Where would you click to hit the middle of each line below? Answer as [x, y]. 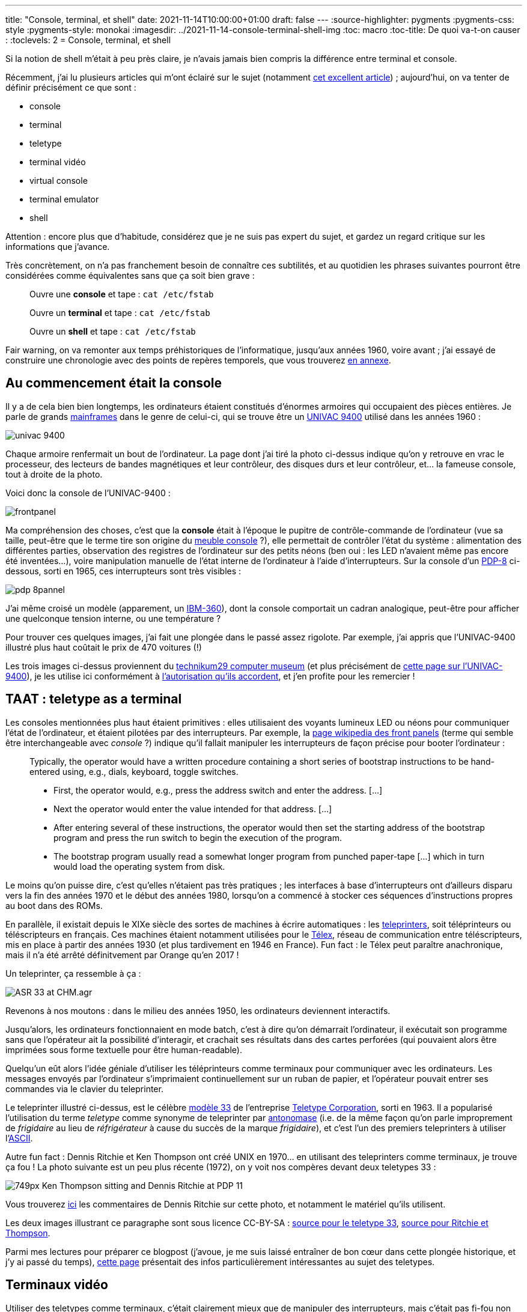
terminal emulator [64, 199]
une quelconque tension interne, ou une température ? [113, 618]
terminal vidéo [58, 162]
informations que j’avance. [58, 247]
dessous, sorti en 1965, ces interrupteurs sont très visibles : [123, 571]
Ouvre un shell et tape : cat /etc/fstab [113, 331]
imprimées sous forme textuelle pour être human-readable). [124, 1049]
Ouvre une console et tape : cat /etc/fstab [122, 294]
